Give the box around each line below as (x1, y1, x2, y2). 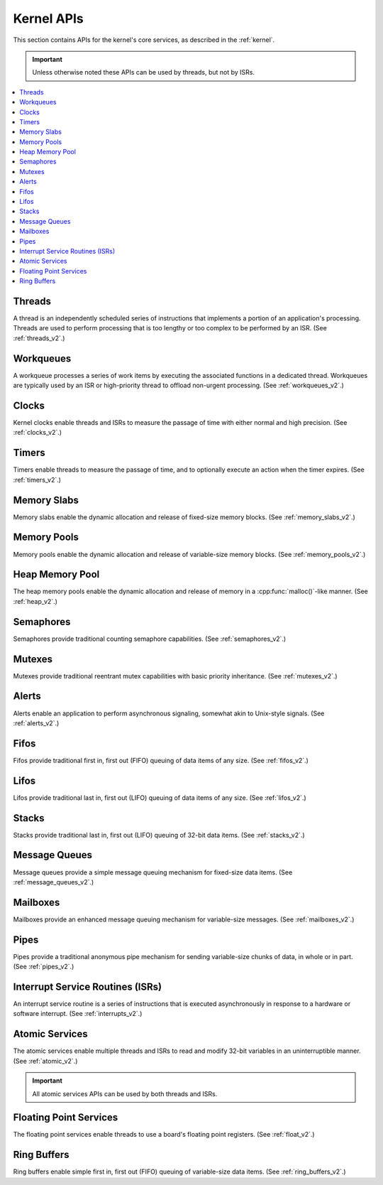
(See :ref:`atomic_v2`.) (13, 1056, 78, 1065)
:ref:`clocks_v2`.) (13, 428, 62, 437)
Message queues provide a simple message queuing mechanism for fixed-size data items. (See (13, 867, 293, 877)
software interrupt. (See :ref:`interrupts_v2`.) (13, 1010, 143, 1018)
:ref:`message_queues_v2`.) (13, 877, 94, 886)
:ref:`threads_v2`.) (13, 334, 65, 342)
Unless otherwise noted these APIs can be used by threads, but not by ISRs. (32, 68, 255, 77)
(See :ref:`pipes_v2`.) (13, 963, 74, 971)
